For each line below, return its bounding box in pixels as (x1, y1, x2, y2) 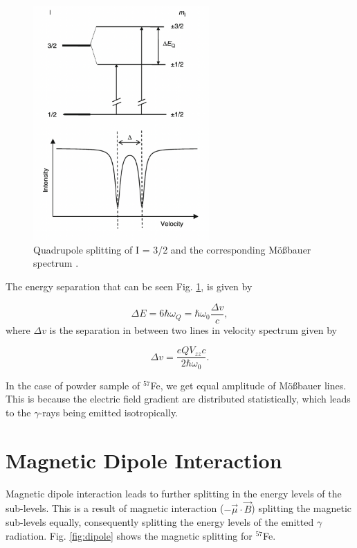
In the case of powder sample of (6, 378, 140, 392)
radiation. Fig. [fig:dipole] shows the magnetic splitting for (6, 528, 253, 542)
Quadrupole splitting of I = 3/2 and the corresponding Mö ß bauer (33, 242, 311, 256)
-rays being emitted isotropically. (39, 405, 178, 420)
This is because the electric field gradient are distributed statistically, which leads (6, 391, 351, 406)
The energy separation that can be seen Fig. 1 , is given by (6, 279, 253, 294)
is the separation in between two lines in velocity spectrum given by (49, 322, 337, 337)
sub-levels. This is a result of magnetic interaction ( (6, 501, 224, 515)
